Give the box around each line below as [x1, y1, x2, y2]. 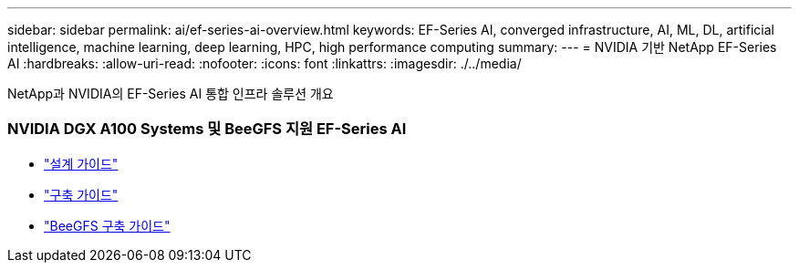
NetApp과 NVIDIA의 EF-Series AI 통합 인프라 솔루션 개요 [7, 86, 334, 101]
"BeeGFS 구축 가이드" [44, 217, 171, 234]
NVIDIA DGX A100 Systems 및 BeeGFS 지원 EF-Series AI [7, 119, 407, 139]
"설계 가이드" [44, 155, 119, 171]
